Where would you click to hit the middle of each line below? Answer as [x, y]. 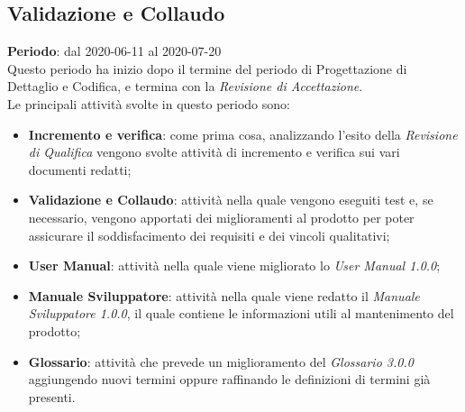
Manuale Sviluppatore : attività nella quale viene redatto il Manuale [224, 295]
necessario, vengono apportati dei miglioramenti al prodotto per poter [221, 217]
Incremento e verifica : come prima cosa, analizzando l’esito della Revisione [243, 134]
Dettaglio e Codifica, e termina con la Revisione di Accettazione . [185, 86]
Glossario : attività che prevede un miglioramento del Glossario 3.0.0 [221, 361]
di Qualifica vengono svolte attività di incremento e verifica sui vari [214, 152]
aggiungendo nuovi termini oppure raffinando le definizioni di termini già [229, 379]
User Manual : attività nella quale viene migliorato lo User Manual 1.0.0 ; [234, 266]
